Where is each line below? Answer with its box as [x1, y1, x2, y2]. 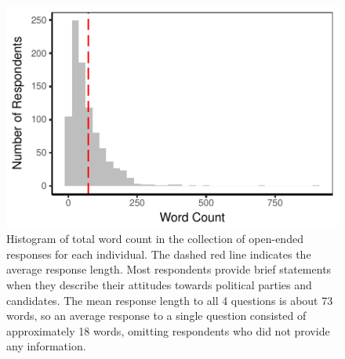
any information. [6, 338, 86, 354]
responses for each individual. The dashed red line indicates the [6, 245, 311, 262]
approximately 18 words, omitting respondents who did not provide [6, 322, 330, 339]
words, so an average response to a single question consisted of [6, 307, 307, 324]
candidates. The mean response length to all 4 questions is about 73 [6, 292, 333, 308]
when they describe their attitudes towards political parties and [6, 277, 312, 293]
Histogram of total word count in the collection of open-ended [6, 230, 303, 247]
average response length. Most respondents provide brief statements [6, 261, 332, 277]
